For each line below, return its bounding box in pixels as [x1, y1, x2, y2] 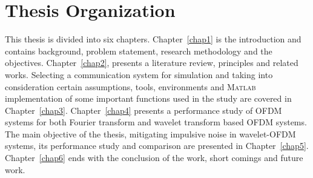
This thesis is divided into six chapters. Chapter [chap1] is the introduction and [5, 33, 301, 45]
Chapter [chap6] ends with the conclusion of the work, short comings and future [5, 151, 303, 164]
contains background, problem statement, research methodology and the [5, 44, 272, 57]
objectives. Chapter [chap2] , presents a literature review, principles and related [5, 56, 298, 69]
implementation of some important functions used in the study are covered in [5, 92, 292, 105]
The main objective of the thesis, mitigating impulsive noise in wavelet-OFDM [5, 127, 296, 140]
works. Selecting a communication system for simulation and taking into [5, 68, 273, 81]
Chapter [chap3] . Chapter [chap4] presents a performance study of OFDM [5, 104, 282, 116]
